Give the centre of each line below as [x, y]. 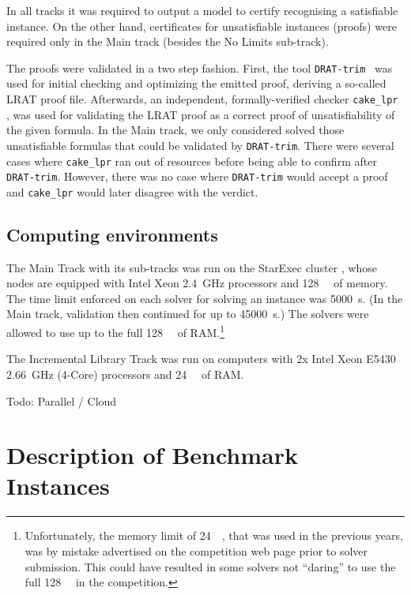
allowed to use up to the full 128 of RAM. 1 [116, 331]
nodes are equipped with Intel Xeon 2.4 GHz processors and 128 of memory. [197, 283]
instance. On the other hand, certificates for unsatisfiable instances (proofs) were [202, 26]
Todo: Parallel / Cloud [62, 400]
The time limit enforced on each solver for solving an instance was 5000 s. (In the [205, 298]
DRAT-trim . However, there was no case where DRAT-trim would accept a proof [197, 176]
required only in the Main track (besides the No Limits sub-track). [168, 41]
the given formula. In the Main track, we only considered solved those [175, 130]
